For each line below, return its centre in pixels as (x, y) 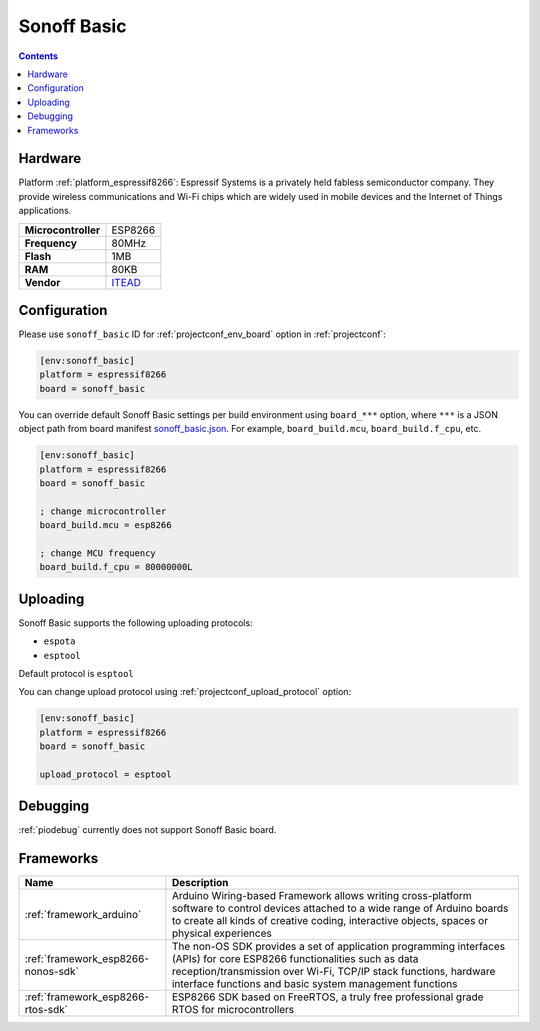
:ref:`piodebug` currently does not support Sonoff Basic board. (147, 830)
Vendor (42, 282)
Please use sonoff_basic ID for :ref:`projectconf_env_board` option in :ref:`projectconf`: (202, 334)
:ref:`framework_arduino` (83, 915)
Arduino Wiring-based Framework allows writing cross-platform (321, 896)
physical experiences (221, 933)
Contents (38, 56)
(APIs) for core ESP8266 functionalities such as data (295, 959)
